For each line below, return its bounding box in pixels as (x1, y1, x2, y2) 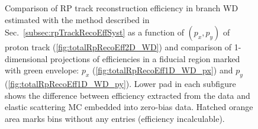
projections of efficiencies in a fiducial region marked (50, 52, 240, 64)
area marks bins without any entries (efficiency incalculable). (5, 112, 225, 124)
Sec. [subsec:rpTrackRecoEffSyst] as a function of (5, 26, 184, 38)
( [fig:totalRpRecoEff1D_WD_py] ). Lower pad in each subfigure (5, 78, 236, 90)
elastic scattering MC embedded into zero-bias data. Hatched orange (5, 101, 253, 113)
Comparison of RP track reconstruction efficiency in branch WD (5, 2, 238, 14)
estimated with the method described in (5, 13, 150, 25)
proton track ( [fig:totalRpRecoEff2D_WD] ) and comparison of (5, 41, 232, 53)
